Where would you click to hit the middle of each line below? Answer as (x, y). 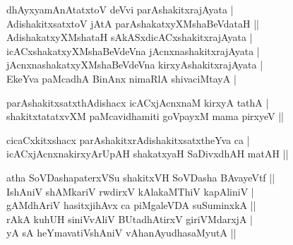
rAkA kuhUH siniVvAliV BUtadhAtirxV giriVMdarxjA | (130, 219)
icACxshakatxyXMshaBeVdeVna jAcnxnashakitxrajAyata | (133, 50)
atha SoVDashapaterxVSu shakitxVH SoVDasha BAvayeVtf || (141, 177)
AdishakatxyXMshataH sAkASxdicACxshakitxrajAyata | (130, 37)
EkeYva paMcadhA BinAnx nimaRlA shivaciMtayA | (121, 78)
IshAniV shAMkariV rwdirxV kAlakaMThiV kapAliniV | (130, 191)
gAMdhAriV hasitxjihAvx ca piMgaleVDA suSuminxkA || (131, 205)
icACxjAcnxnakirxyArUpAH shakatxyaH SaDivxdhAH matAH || (148, 154)
